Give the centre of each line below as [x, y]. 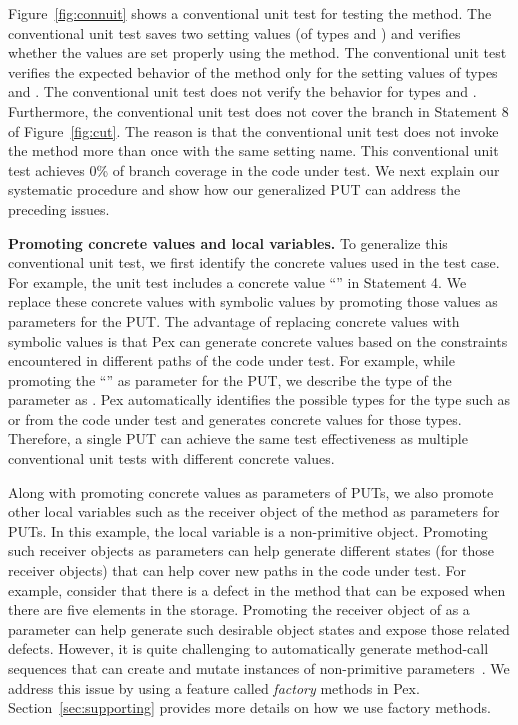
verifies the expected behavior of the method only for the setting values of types [253, 71]
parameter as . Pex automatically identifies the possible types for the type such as [259, 399]
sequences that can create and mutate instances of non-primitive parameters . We [259, 668]
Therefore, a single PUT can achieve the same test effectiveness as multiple [238, 438]
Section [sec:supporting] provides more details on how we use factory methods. [249, 707]
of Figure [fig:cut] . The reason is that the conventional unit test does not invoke [253, 130]
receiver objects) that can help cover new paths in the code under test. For [237, 570]
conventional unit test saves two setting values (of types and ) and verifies [234, 32]
